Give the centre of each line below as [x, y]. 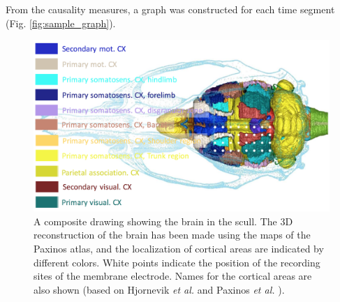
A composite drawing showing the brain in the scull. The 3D [163, 221]
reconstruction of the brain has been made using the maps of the [172, 235]
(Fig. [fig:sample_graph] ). [61, 23]
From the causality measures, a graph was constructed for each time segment [170, 9]
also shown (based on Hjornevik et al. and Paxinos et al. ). [159, 289]
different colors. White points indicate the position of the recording [177, 262]
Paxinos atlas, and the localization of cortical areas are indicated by [179, 248]
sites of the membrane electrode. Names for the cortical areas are [173, 276]
